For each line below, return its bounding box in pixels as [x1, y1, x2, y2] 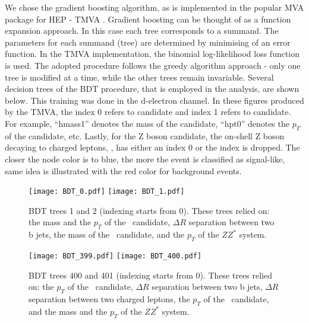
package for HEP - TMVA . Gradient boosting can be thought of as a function [5, 12, 291, 25]
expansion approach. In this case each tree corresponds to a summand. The [5, 24, 279, 37]
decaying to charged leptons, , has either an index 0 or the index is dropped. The [5, 141, 300, 153]
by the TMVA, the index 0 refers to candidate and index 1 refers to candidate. [5, 105, 291, 118]
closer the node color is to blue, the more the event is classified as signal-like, [5, 152, 285, 165]
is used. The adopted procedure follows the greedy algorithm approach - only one [5, 59, 301, 71]
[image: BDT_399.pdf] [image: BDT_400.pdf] [29, 251, 202, 260]
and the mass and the [29, 305, 108, 317]
